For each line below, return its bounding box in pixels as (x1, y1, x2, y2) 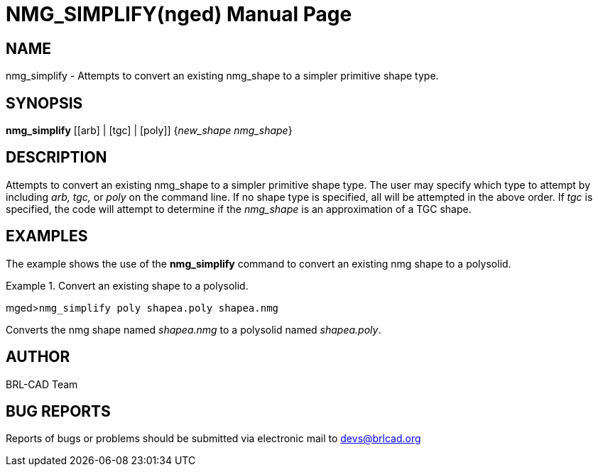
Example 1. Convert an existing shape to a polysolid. (6, 279, 249, 292)
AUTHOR (6, 348, 70, 366)
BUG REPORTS (6, 402, 111, 420)
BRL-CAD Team (6, 378, 78, 390)
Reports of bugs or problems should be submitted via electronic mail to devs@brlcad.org (6, 432, 421, 445)
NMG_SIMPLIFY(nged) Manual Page (6, 2, 352, 26)
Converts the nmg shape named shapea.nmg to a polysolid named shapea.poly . (6, 323, 381, 336)
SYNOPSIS (6, 94, 83, 112)
